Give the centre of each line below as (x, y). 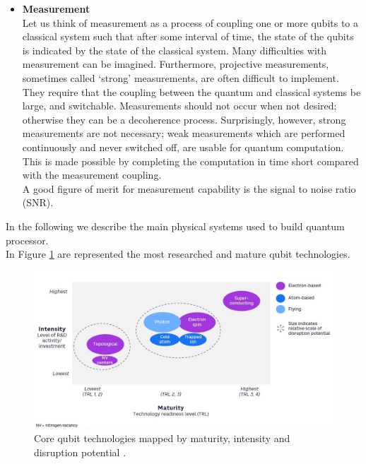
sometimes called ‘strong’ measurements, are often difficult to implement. (181, 77)
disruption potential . (80, 452)
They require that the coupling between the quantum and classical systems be (191, 91)
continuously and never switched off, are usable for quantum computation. (183, 147)
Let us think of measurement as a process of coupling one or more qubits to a (190, 22)
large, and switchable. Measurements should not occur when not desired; (179, 106)
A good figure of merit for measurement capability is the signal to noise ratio (189, 188)
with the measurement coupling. (92, 175)
